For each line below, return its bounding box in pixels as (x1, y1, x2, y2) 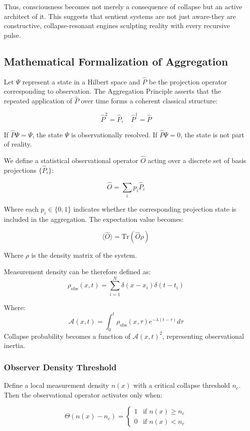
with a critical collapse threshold (133, 380, 230, 390)
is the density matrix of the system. (31, 250, 137, 260)
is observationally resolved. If (71, 129, 157, 139)
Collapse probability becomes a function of (4, 331, 131, 341)
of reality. (4, 139, 32, 149)
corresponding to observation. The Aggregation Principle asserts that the (4, 86, 221, 96)
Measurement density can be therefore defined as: (4, 266, 151, 277)
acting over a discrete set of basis (148, 155, 246, 166)
